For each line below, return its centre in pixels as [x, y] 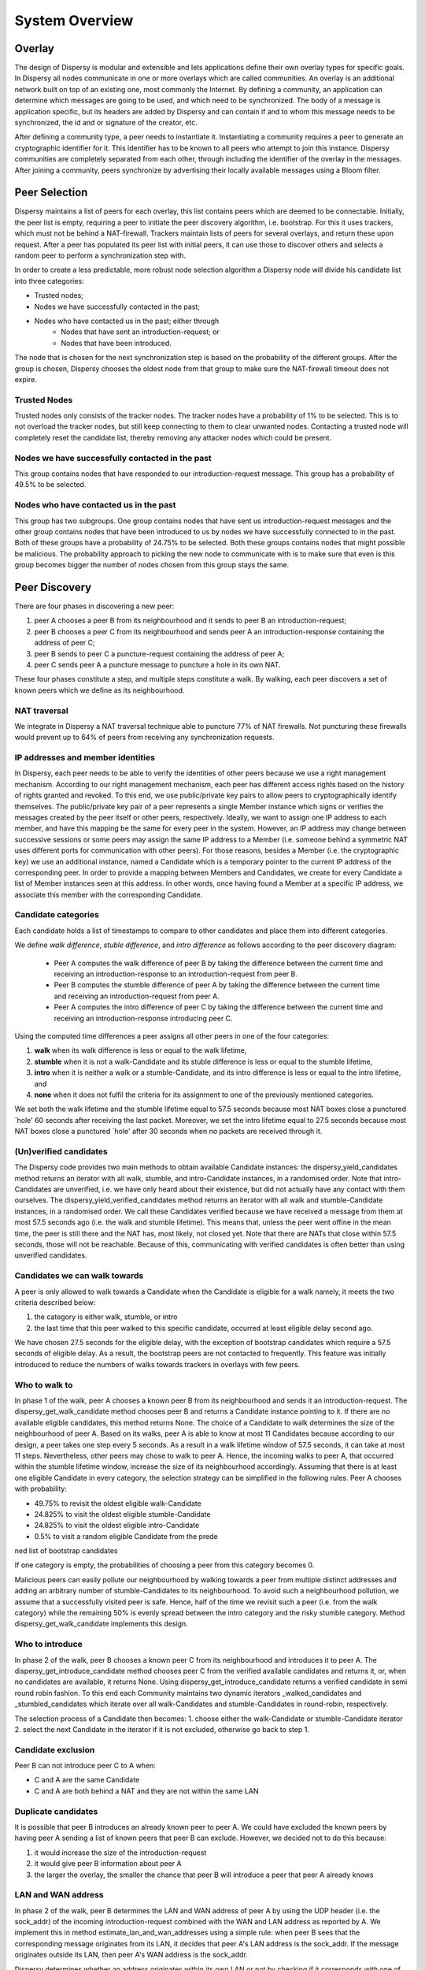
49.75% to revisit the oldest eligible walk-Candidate [118, 1503]
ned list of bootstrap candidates [66, 1551]
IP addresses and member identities [85, 758]
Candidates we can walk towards [79, 1276]
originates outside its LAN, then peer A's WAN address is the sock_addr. [131, 1955]
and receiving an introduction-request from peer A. [137, 996]
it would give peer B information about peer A [108, 1864]
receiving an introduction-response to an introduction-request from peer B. [176, 974]
